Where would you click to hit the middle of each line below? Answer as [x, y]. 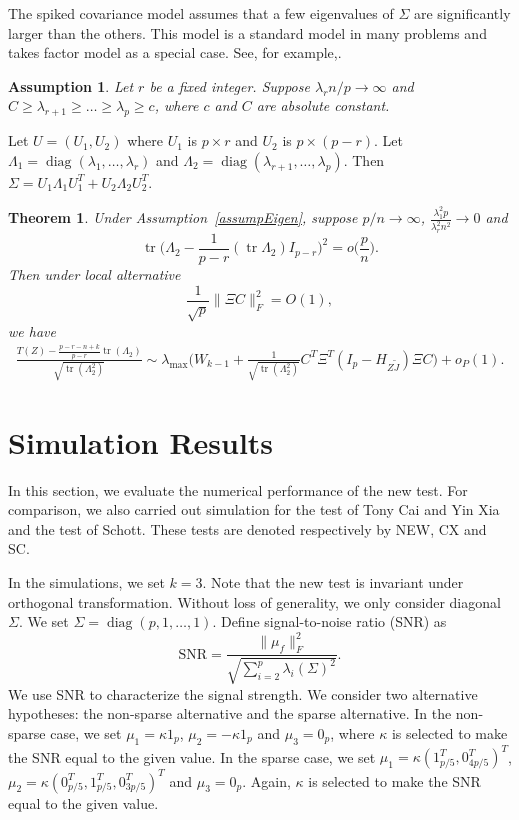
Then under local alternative [94, 274]
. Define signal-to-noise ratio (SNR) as [329, 621]
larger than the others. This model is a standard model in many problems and [247, 32]
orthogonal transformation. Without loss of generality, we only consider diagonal [254, 601]
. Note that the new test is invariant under [333, 582]
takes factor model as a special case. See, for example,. [175, 52]
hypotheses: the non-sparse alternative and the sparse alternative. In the [230, 713]
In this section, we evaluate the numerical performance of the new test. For [238, 489]
